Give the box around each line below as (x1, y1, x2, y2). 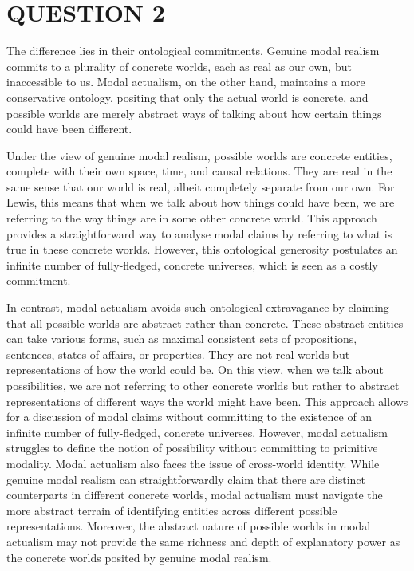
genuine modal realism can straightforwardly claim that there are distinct (6, 471, 366, 487)
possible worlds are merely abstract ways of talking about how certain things (6, 104, 382, 121)
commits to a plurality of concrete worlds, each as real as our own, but (6, 57, 352, 74)
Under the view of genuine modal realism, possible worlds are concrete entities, (6, 147, 392, 163)
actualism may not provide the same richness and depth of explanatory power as (6, 533, 400, 549)
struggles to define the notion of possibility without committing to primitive (6, 439, 378, 456)
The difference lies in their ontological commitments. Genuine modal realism (6, 42, 380, 59)
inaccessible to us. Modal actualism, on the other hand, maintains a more (6, 73, 365, 90)
